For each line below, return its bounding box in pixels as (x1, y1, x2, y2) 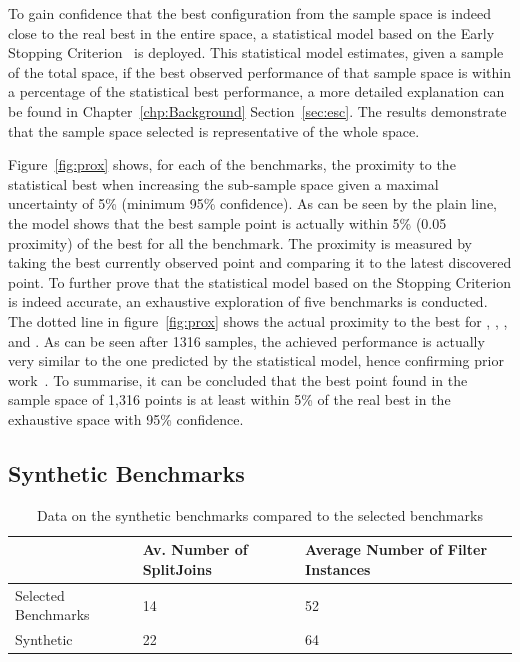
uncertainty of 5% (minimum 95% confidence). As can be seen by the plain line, (8, 193, 498, 214)
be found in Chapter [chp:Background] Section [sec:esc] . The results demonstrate (8, 100, 507, 121)
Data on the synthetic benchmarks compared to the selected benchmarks (37, 504, 483, 525)
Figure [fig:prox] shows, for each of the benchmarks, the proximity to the (8, 154, 456, 175)
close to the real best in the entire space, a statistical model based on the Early (8, 22, 495, 43)
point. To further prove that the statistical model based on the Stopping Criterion (8, 271, 511, 292)
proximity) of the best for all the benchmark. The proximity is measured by (8, 232, 472, 253)
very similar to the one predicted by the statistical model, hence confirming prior (8, 350, 504, 371)
